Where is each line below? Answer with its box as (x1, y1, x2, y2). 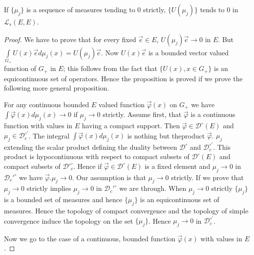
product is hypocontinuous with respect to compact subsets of (4, 151, 190, 162)
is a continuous (190, 109, 235, 119)
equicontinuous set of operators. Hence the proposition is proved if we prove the (4, 73, 243, 83)
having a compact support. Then (82, 120, 180, 131)
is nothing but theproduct (127, 130, 205, 140)
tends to (200, 4, 225, 14)
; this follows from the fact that (63, 63, 157, 73)
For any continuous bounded (4, 99, 89, 109)
